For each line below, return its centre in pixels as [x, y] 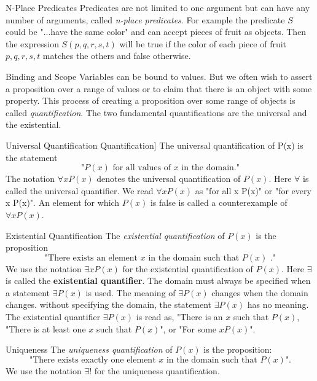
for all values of [142, 168]
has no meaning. [278, 304]
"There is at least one [46, 328]
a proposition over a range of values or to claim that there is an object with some [159, 88]
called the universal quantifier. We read [80, 190]
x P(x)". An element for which [63, 202]
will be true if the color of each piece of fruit [203, 43]
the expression [32, 43]
